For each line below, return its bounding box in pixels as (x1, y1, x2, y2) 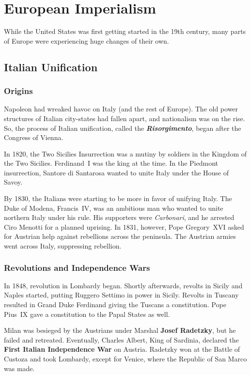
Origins (4, 85, 33, 97)
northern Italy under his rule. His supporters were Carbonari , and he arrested (4, 212, 235, 222)
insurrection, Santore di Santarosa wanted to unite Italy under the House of (4, 167, 229, 177)
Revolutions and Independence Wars (4, 261, 150, 273)
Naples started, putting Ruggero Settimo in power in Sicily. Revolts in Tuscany (4, 290, 239, 300)
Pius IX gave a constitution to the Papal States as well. (4, 309, 170, 319)
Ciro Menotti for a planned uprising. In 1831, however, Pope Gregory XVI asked (4, 221, 244, 232)
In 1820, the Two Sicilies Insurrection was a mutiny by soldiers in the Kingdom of (4, 148, 247, 158)
